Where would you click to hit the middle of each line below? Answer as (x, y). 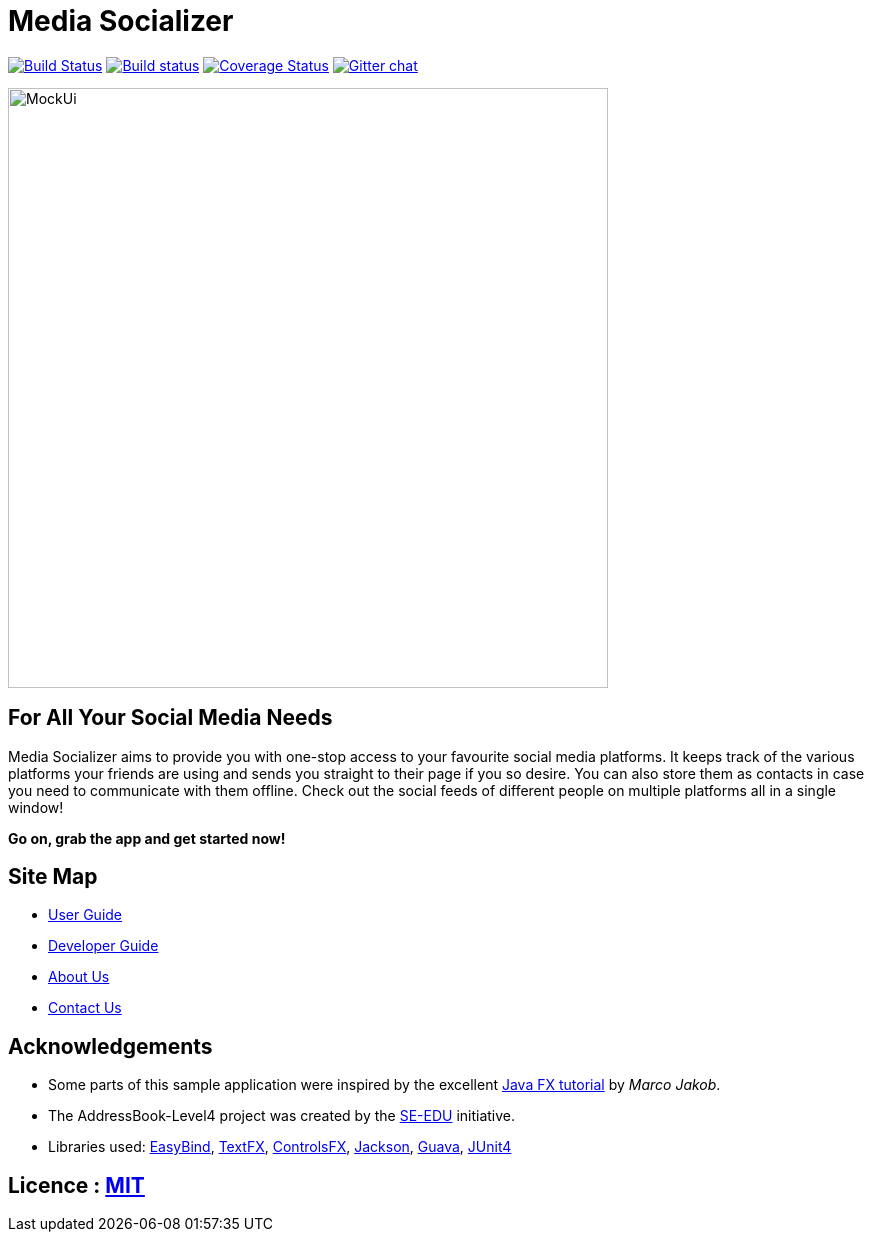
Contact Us (85, 1008)
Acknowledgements (110, 1046)
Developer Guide (103, 946)
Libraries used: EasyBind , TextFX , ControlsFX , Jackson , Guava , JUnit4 (280, 1147)
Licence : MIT (76, 1185)
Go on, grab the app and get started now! (147, 838)
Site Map (53, 877)
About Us (79, 977)
